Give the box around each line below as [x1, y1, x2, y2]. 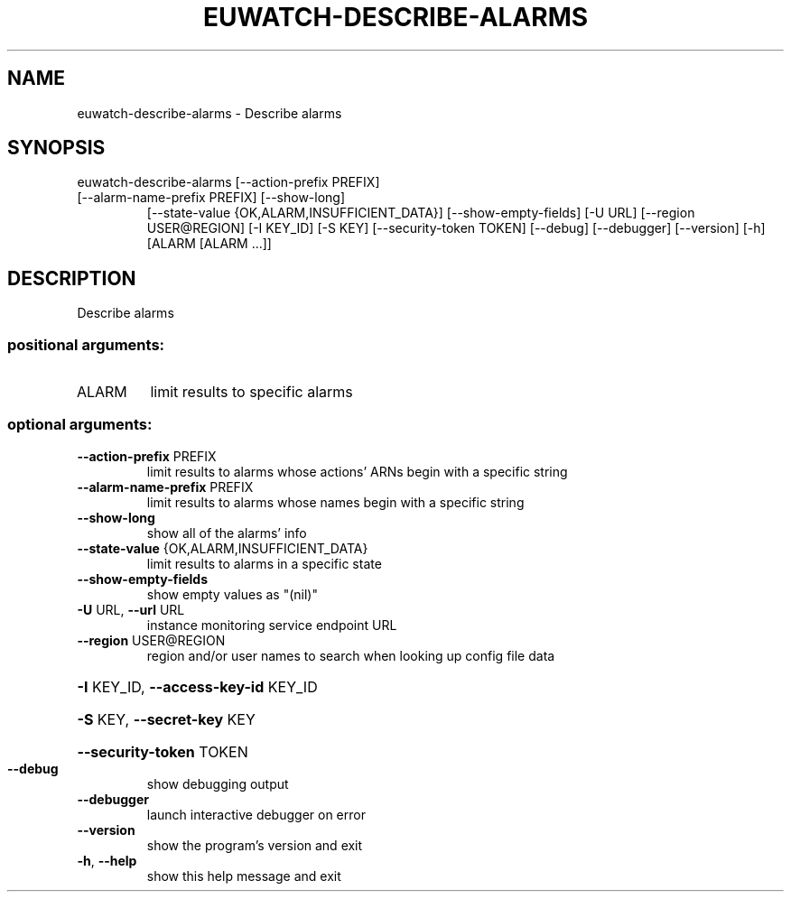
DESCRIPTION [7, 266, 136, 290]
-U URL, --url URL [77, 601, 185, 617]
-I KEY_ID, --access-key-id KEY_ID [77, 677, 318, 696]
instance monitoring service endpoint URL [146, 616, 397, 633]
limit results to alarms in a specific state [146, 555, 382, 571]
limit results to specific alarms [150, 383, 353, 402]
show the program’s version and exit [146, 837, 363, 853]
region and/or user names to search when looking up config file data [146, 647, 555, 663]
